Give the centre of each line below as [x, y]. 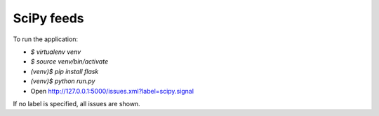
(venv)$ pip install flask [65, 71]
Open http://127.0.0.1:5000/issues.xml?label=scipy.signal [112, 91]
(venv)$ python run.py [63, 81]
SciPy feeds [48, 18]
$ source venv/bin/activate [69, 61]
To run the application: [46, 39]
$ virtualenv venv [56, 52]
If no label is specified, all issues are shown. [77, 103]
